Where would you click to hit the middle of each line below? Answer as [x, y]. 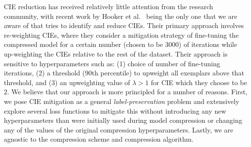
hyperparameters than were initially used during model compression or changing [123, 120]
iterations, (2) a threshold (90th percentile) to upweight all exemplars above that [124, 73]
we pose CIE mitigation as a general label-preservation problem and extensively [122, 101]
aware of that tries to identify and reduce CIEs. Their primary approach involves [124, 25]
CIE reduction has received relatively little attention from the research [109, 6]
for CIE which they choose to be [199, 82]
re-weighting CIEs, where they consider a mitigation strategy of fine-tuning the [121, 35]
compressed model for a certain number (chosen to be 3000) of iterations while [121, 44]
